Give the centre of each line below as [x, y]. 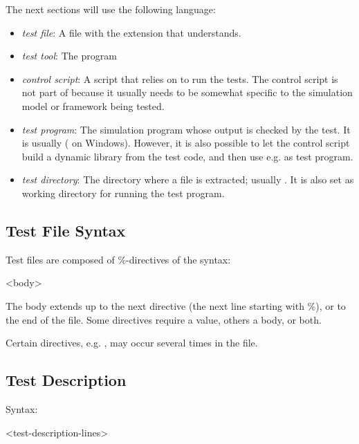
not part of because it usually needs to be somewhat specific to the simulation [187, 92]
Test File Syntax [66, 230]
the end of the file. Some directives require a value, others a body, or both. [164, 319]
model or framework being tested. [93, 105]
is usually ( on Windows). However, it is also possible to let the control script [186, 143]
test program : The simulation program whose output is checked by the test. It [186, 129]
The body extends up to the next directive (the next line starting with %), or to [176, 305]
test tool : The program [69, 56]
